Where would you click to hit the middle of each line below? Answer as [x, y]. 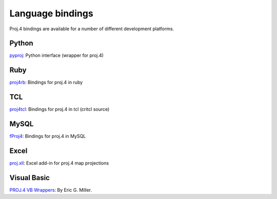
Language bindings [51, 13]
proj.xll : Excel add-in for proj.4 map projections [59, 163]
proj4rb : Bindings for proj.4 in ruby [46, 83]
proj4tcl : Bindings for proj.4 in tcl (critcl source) [60, 109]
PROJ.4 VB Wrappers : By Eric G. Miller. [51, 190]
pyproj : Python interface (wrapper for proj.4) [56, 55]
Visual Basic [29, 178]
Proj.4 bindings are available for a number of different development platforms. [92, 29]
